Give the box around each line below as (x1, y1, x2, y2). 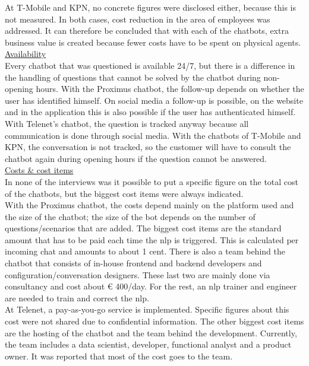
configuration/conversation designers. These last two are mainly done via (5, 268, 270, 281)
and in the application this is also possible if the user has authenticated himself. (5, 106, 296, 118)
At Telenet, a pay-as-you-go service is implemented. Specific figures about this (5, 303, 289, 316)
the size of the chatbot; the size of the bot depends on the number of (5, 210, 256, 222)
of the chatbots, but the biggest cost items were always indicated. (5, 187, 244, 199)
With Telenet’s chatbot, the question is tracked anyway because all (5, 117, 249, 129)
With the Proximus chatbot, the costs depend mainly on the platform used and (5, 199, 294, 211)
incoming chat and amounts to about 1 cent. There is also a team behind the (5, 245, 285, 257)
